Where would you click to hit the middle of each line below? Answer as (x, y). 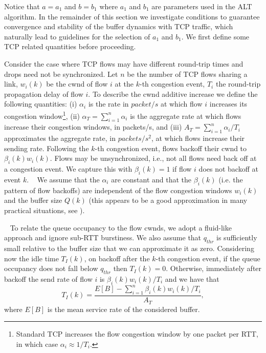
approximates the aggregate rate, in (60, 138)
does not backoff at (228, 169)
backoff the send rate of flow (48, 278)
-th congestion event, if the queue (208, 258)
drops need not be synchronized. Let (61, 74)
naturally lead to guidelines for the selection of (77, 36)
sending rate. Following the (47, 148)
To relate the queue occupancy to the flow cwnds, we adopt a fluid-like (121, 227)
